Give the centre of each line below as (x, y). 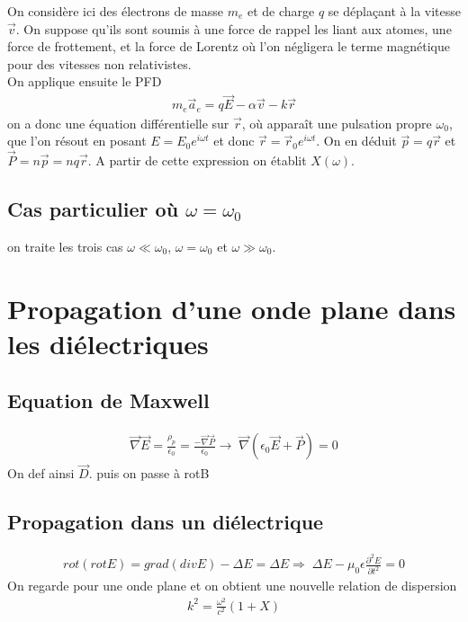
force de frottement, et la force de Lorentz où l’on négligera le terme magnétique (229, 46)
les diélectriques (108, 343)
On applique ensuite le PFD (85, 81)
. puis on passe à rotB (149, 473)
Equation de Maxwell (108, 400)
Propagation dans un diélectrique (166, 522)
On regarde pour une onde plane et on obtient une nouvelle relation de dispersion (232, 586)
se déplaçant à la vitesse (395, 11)
